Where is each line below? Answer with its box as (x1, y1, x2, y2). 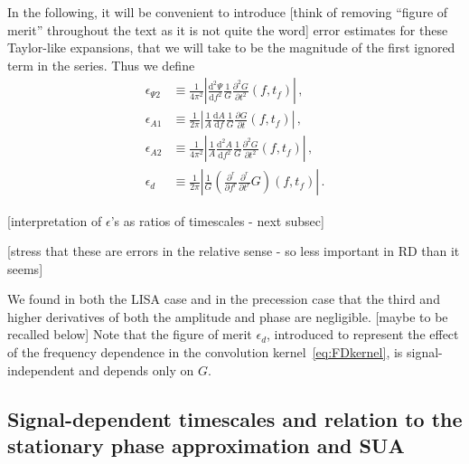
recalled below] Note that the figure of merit (7, 325, 252, 344)
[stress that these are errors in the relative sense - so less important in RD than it (7, 241, 460, 260)
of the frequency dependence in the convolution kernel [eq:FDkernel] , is (7, 343, 403, 362)
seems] (7, 259, 43, 278)
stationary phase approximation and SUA (7, 431, 405, 459)
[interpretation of (7, 211, 102, 230)
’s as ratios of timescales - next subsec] (110, 211, 324, 230)
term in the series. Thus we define (7, 55, 195, 74)
